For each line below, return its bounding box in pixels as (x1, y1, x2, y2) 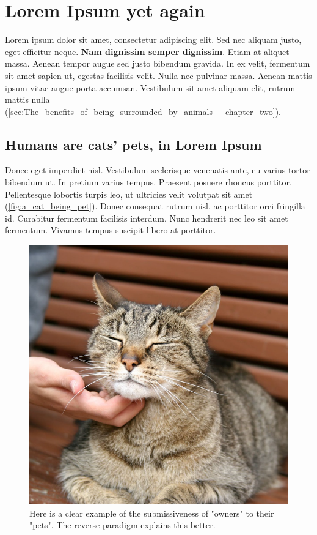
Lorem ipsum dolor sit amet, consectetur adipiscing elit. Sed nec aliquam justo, (5, 33, 302, 46)
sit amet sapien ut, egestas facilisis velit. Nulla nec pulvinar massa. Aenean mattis (5, 69, 312, 81)
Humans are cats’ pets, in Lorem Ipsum (5, 135, 262, 154)
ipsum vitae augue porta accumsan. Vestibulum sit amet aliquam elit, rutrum (5, 81, 296, 94)
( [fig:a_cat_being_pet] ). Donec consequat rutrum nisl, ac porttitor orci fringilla (5, 200, 305, 212)
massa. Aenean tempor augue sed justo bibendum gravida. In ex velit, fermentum (5, 57, 310, 70)
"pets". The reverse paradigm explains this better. (29, 518, 216, 531)
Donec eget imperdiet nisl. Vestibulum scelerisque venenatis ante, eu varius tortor (5, 163, 310, 176)
